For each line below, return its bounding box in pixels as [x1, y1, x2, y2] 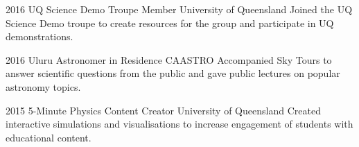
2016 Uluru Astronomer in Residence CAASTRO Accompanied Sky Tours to [6, 52, 332, 67]
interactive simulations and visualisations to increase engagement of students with [6, 116, 353, 131]
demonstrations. [6, 29, 73, 44]
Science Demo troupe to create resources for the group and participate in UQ [6, 15, 334, 30]
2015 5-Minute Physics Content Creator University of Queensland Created [6, 103, 321, 117]
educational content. [6, 130, 91, 144]
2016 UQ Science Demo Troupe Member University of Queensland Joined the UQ [6, 2, 353, 16]
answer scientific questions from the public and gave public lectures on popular [6, 66, 340, 80]
